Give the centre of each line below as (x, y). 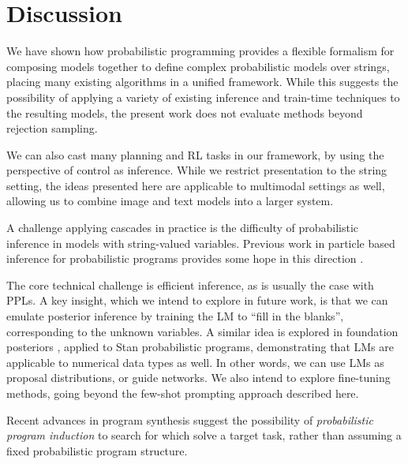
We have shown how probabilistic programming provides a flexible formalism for (200, 51)
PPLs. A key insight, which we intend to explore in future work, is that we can (197, 300)
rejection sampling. (52, 128)
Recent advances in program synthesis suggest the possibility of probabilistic (190, 419)
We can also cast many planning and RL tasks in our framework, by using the (195, 154)
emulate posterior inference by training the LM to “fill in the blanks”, (175, 316)
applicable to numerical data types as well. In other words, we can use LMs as (195, 362)
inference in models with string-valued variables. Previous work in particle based (201, 243)
